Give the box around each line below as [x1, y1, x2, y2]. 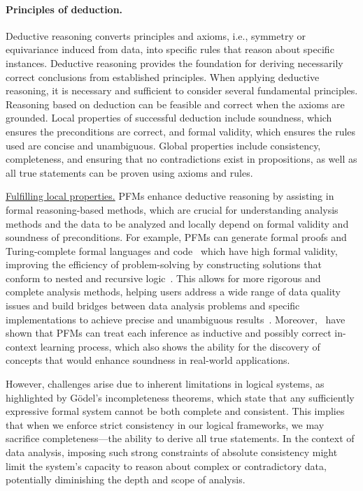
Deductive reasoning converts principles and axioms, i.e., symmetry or [6, 28, 306, 43]
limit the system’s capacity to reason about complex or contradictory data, [6, 458, 327, 473]
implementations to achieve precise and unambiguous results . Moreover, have [6, 312, 346, 326]
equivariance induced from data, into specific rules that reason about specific [6, 42, 334, 57]
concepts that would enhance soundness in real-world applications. [6, 353, 290, 367]
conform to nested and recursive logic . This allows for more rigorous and [6, 270, 321, 285]
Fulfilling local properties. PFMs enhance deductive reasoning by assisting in [6, 189, 334, 203]
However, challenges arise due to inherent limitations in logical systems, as [6, 376, 325, 391]
